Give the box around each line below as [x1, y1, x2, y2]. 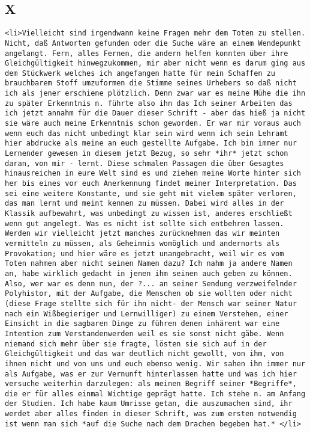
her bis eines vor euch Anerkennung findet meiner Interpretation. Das [5, 179, 297, 188]
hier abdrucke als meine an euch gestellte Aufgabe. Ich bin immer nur [5, 139, 297, 148]
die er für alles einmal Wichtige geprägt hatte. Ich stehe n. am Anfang [5, 389, 306, 398]
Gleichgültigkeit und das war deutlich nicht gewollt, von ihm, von [5, 349, 284, 358]
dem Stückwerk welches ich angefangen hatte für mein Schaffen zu [5, 69, 276, 78]
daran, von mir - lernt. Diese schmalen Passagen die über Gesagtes [5, 159, 284, 168]
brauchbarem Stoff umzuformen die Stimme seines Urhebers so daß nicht [5, 79, 297, 88]
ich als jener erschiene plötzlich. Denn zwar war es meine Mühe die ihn [5, 89, 306, 98]
